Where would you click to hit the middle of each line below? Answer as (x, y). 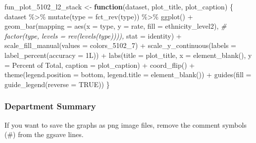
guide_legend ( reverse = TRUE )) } (57, 84)
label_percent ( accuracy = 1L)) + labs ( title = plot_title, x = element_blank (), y (128, 55)
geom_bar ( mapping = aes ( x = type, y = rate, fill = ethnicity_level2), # (116, 26)
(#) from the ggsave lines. (44, 134)
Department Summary (50, 106)
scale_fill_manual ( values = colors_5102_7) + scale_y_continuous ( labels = (120, 45)
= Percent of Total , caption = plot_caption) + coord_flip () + (100, 65)
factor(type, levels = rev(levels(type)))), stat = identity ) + (93, 35)
